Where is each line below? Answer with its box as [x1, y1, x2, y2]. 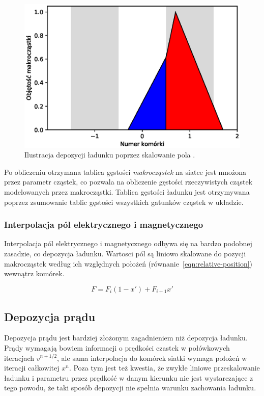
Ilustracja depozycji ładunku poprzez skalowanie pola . [24, 149, 195, 160]
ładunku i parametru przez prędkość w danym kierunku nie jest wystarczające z [4, 372, 253, 383]
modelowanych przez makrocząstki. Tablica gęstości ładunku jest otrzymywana [4, 186, 250, 197]
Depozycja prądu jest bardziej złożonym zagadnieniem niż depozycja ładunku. [4, 332, 248, 343]
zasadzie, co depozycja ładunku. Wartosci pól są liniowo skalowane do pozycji [4, 248, 246, 258]
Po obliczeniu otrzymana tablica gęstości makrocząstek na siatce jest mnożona [4, 166, 247, 177]
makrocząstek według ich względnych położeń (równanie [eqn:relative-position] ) [4, 258, 253, 269]
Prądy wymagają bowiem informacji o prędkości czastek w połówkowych [4, 342, 230, 353]
